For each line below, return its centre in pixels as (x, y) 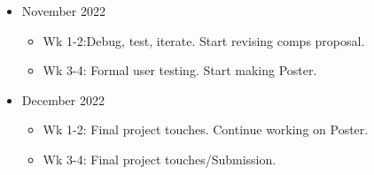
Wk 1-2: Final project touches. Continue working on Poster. (206, 129)
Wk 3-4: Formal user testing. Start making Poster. (180, 70)
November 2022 (63, 11)
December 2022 (63, 99)
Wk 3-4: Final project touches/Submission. (160, 159)
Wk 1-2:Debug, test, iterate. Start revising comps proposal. (204, 40)
